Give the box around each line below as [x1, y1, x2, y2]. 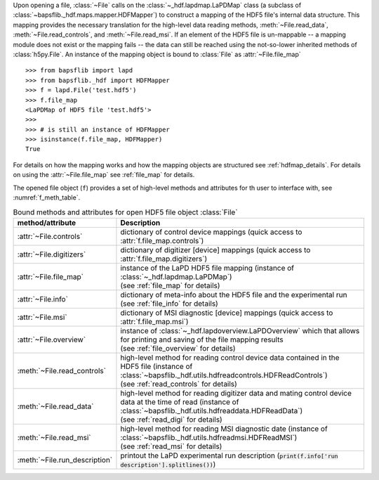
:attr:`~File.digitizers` [17, 249, 86, 259]
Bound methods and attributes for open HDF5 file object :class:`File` [13, 207, 238, 217]
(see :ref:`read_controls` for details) [120, 379, 238, 389]
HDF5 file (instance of [120, 361, 193, 371]
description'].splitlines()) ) [120, 459, 216, 469]
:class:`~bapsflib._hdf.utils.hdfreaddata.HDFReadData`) [120, 406, 303, 415]
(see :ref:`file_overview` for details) [120, 343, 236, 353]
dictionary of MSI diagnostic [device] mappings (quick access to [120, 308, 333, 318]
